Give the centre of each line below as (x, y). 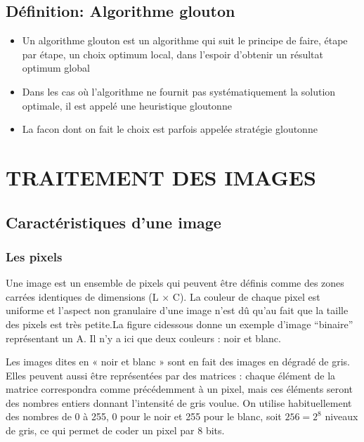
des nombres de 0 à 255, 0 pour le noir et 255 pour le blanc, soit (144, 416)
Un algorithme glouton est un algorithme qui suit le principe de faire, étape (185, 40)
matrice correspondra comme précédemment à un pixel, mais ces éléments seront (180, 389)
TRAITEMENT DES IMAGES (161, 177)
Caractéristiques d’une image (113, 222)
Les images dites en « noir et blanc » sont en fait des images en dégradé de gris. (178, 362)
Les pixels (34, 256)
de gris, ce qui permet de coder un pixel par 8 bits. (115, 430)
